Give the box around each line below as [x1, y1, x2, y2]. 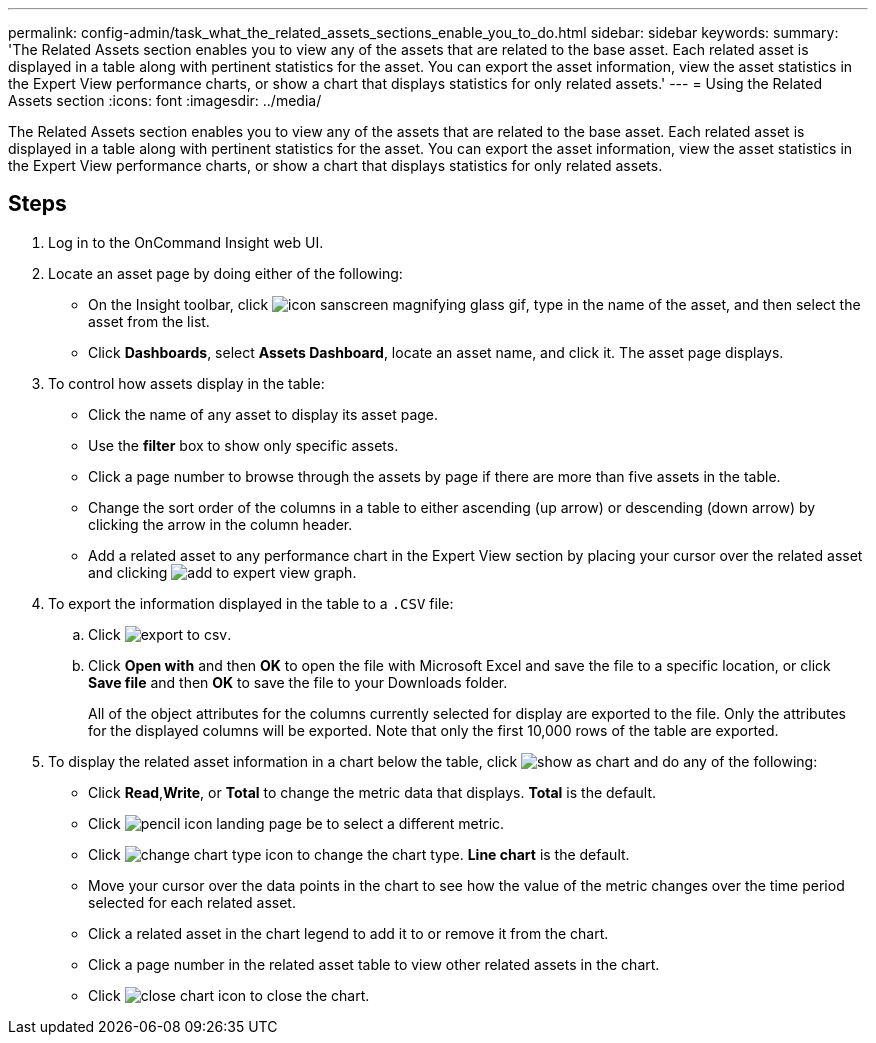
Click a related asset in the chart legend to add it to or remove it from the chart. [88, 924, 609, 942]
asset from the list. [88, 312, 210, 330]
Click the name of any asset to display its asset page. [88, 405, 439, 423]
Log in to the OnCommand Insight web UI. [48, 233, 324, 251]
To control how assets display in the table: [48, 374, 325, 392]
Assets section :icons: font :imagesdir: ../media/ [8, 92, 322, 109]
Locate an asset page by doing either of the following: [48, 264, 403, 282]
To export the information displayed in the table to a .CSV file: [48, 594, 454, 612]
